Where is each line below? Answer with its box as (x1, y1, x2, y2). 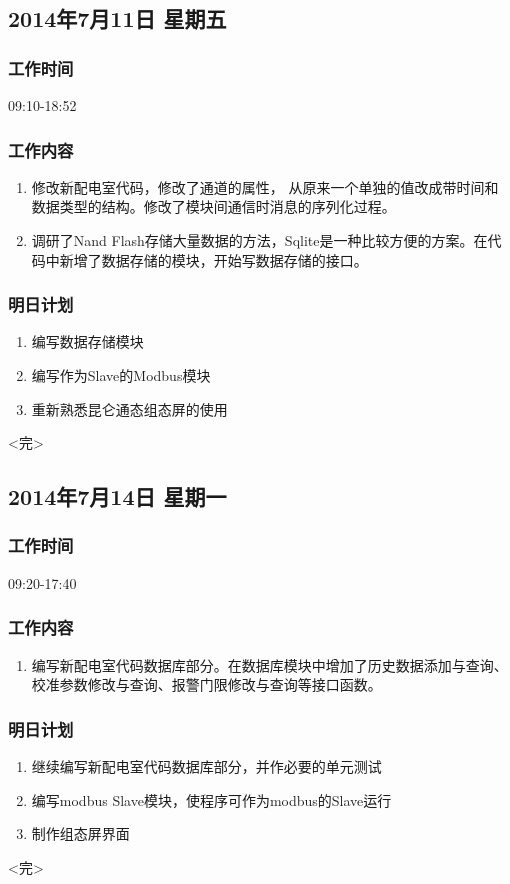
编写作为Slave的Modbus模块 (31, 365, 211, 385)
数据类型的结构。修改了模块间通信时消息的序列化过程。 (31, 196, 396, 217)
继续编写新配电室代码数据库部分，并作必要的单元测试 (31, 756, 382, 776)
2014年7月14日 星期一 (8, 481, 227, 512)
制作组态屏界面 (31, 823, 130, 844)
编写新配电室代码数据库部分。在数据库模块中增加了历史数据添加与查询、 (31, 654, 508, 675)
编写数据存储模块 (31, 331, 144, 352)
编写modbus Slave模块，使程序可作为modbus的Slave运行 (31, 789, 392, 810)
